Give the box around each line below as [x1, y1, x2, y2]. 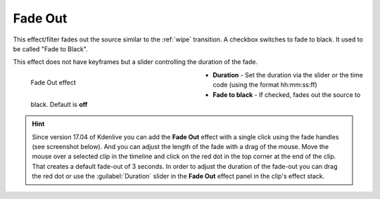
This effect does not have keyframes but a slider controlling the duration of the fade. [13, 58, 258, 66]
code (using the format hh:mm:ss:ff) [213, 81, 318, 89]
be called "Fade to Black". [13, 44, 88, 53]
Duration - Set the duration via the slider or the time [213, 70, 364, 79]
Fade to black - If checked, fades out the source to [213, 90, 361, 98]
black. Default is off [30, 100, 88, 108]
